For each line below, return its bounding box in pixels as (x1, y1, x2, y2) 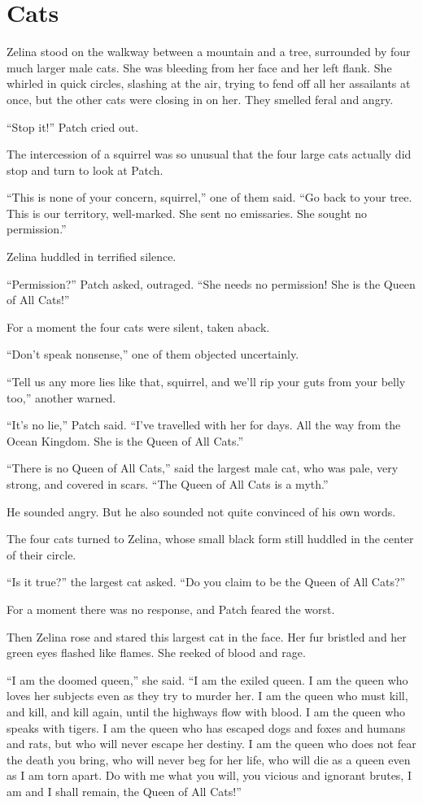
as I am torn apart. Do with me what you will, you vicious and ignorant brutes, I (7, 767, 412, 784)
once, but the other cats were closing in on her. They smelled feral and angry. (7, 90, 394, 107)
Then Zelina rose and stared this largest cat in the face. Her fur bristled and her (7, 628, 407, 645)
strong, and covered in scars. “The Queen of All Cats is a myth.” (7, 476, 329, 492)
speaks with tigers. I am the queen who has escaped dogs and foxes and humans (7, 719, 406, 736)
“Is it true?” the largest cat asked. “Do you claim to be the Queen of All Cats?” (7, 573, 406, 590)
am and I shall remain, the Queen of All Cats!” (7, 782, 242, 799)
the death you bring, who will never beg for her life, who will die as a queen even (7, 751, 411, 768)
